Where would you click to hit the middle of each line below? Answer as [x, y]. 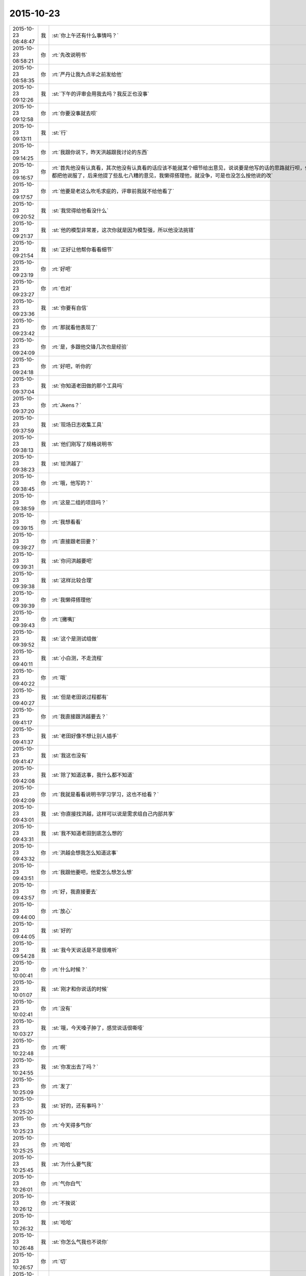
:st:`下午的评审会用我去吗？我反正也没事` [101, 93]
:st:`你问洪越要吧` [73, 560]
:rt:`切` [59, 1261]
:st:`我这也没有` [70, 755]
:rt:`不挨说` [65, 1203]
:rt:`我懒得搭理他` [72, 600]
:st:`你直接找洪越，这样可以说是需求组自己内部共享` [113, 814]
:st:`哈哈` [62, 1222]
